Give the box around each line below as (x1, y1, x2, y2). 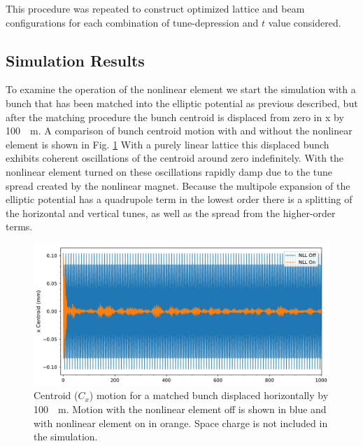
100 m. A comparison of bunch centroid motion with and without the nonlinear (6, 123, 353, 138)
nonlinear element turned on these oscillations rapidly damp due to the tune (6, 164, 333, 179)
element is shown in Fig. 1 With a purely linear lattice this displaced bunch (6, 137, 329, 151)
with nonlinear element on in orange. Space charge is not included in (34, 415, 328, 430)
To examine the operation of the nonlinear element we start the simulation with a (6, 82, 356, 97)
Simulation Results (6, 49, 145, 71)
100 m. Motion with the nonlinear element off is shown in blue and (34, 402, 327, 416)
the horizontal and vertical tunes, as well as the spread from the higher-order (6, 205, 336, 220)
